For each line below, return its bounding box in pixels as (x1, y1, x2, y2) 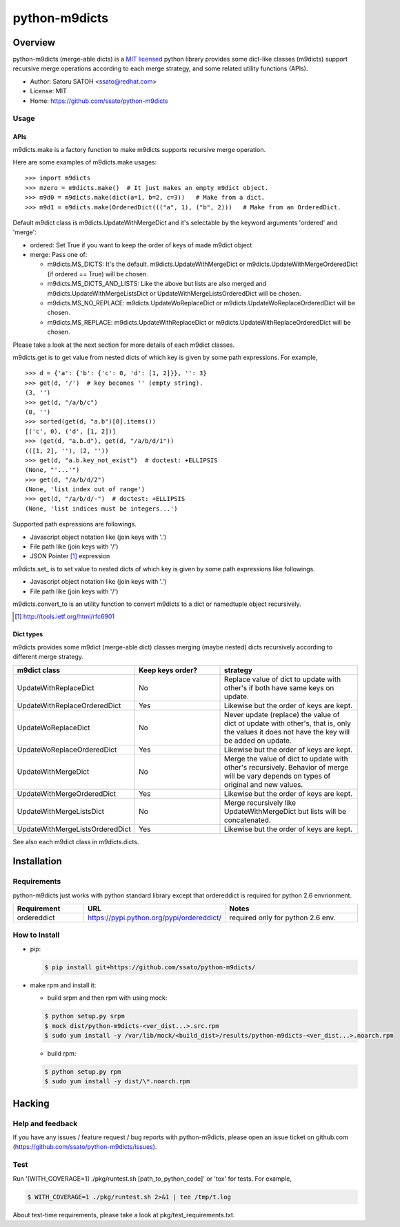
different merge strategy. (12, 653, 84, 661)
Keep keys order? (138, 665, 198, 675)
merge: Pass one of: (30, 251, 88, 259)
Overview (12, 37, 56, 48)
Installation (12, 855, 62, 867)
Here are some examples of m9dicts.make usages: (12, 158, 157, 166)
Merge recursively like (224, 798, 297, 808)
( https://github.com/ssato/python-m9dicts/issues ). (12, 1143, 157, 1151)
